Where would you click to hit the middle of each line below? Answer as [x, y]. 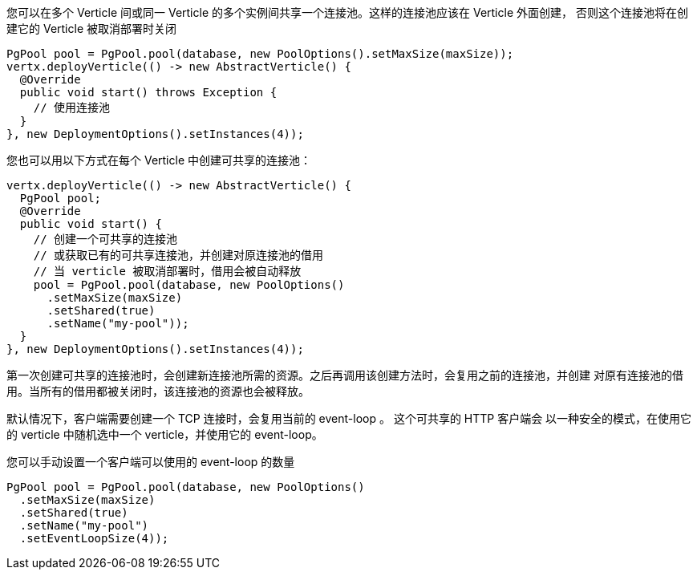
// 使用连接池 [72, 107]
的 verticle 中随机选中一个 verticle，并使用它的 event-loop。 [165, 434]
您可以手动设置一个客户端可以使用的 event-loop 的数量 [151, 462]
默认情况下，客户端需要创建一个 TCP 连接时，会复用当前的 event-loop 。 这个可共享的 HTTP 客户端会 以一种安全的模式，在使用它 [349, 418]
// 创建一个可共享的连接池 [105, 239]
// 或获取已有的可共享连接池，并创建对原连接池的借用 [178, 255]
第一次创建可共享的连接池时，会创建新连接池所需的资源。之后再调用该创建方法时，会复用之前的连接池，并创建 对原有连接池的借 [345, 375]
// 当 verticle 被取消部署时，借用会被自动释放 [167, 271]
